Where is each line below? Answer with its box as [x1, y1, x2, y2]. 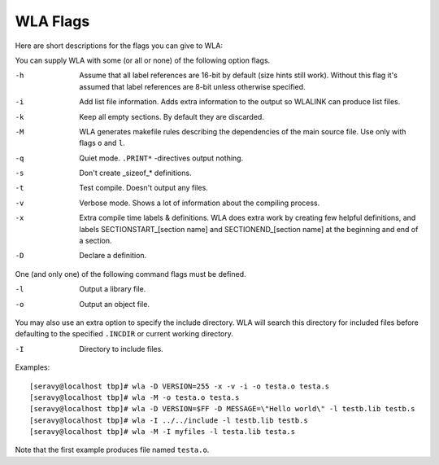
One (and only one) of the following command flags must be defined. [15, 269, 247, 279]
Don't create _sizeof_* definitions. [79, 168, 192, 178]
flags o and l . [79, 138, 125, 148]
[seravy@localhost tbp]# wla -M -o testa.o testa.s [29, 393, 240, 402]
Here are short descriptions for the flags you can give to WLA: [15, 41, 224, 50]
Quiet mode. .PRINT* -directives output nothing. [79, 153, 244, 163]
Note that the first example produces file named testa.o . [15, 445, 210, 455]
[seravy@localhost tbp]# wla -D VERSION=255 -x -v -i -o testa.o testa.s [29, 381, 330, 391]
